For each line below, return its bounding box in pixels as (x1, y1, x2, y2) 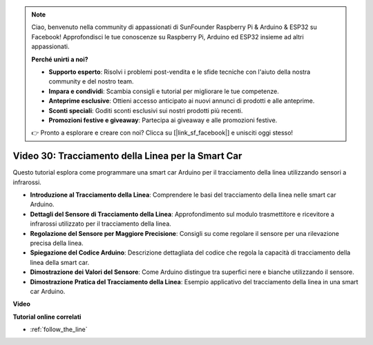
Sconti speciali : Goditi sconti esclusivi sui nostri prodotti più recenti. (48, 106, 243, 115)
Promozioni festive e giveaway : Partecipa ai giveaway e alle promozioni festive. (48, 116, 278, 124)
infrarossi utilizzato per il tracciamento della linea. (30, 219, 172, 228)
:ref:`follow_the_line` (30, 325, 88, 334)
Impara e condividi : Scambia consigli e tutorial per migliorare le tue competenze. (48, 87, 279, 95)
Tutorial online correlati (12, 313, 82, 321)
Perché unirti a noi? (31, 55, 89, 63)
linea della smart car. (30, 258, 90, 266)
